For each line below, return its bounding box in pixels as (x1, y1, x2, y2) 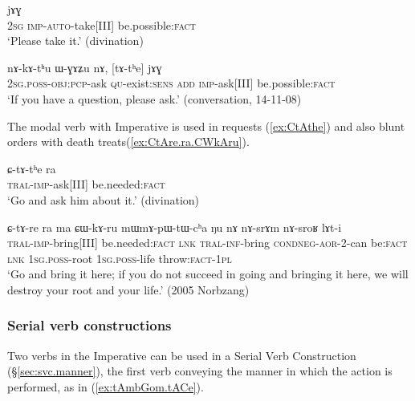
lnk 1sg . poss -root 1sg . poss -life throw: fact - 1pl (7, 249, 232, 266)
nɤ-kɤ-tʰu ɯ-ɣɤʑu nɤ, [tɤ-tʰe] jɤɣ (7, 59, 162, 75)
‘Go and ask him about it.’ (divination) (7, 191, 200, 208)
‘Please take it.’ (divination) (7, 32, 144, 49)
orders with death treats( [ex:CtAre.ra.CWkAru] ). (7, 133, 250, 150)
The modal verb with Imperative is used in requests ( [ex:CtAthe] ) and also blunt (7, 117, 405, 134)
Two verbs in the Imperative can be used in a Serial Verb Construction (7, 346, 356, 363)
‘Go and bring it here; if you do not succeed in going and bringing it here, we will (7, 265, 409, 282)
